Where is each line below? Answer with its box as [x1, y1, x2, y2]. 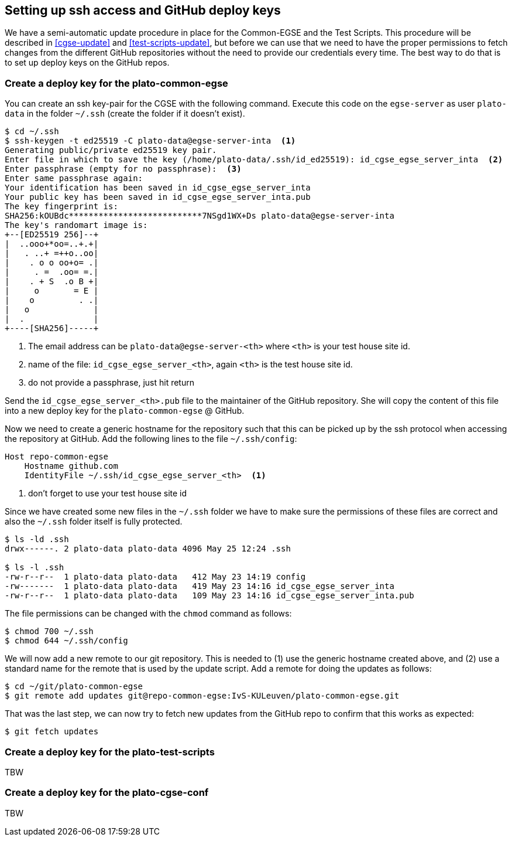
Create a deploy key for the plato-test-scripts [5, 745, 215, 758]
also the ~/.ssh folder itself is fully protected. [5, 516, 183, 527]
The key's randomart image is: [5, 220, 148, 230]
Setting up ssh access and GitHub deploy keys [5, 3, 281, 18]
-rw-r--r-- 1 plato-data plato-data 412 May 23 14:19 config [5, 572, 306, 582]
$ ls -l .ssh [5, 563, 64, 573]
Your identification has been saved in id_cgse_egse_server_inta [5, 183, 311, 193]
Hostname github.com [24, 461, 118, 471]
